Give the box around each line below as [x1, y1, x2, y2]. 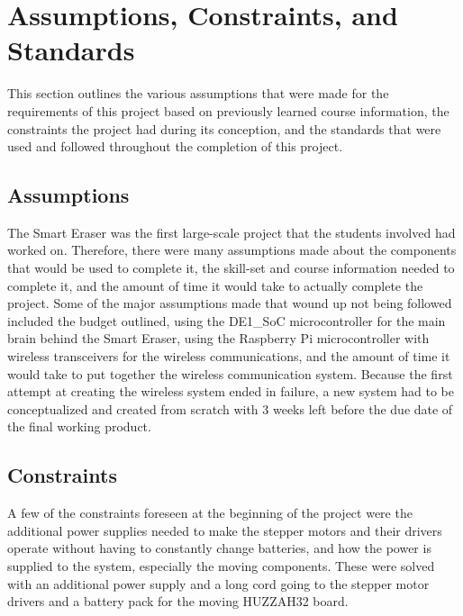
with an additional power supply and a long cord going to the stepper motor [7, 574, 430, 593]
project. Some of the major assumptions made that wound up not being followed [7, 294, 452, 313]
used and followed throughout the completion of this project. [7, 137, 343, 156]
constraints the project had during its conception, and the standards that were [7, 119, 441, 138]
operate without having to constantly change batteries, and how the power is [7, 539, 431, 557]
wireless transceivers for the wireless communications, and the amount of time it [7, 347, 450, 366]
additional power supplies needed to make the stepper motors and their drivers [7, 521, 442, 539]
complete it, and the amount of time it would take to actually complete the [7, 276, 423, 294]
